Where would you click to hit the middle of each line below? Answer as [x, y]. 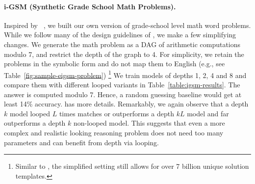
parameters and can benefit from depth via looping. [82, 142]
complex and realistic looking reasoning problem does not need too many [114, 132]
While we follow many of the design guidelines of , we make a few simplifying [120, 35]
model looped [30, 113]
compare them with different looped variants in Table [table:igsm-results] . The [122, 85]
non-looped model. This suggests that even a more [149, 123]
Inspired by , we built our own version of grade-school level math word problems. [127, 25]
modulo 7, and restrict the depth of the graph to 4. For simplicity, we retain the [124, 54]
